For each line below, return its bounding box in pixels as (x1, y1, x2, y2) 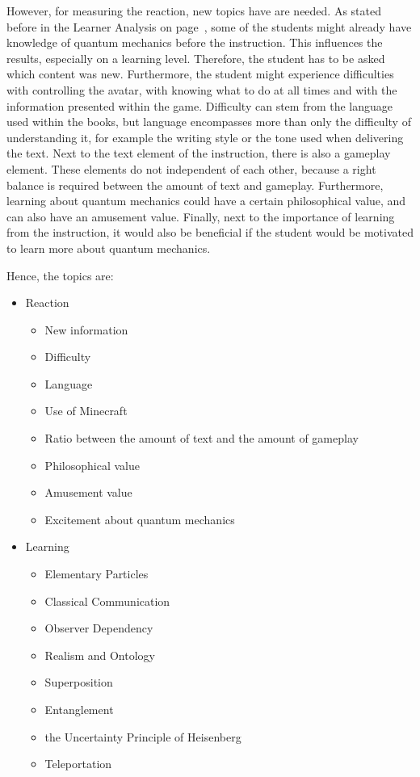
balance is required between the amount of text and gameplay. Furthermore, (6, 176, 384, 193)
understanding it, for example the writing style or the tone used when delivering (6, 128, 404, 145)
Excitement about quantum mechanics (44, 510, 235, 527)
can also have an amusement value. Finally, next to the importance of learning (6, 208, 395, 225)
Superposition (44, 674, 113, 691)
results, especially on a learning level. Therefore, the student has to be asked (6, 49, 385, 66)
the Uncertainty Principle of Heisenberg (44, 728, 241, 745)
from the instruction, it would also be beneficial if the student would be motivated (6, 224, 414, 241)
